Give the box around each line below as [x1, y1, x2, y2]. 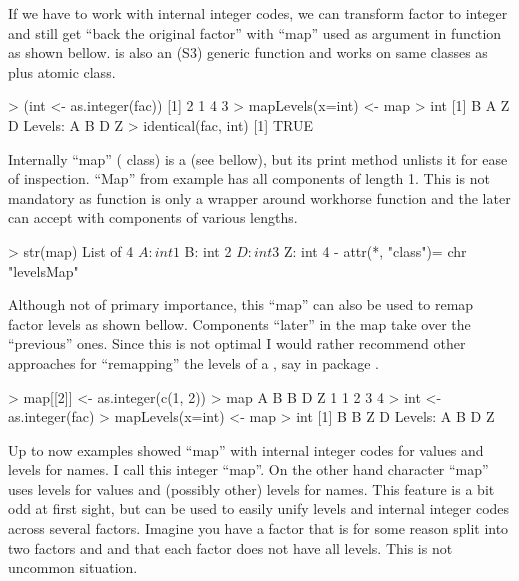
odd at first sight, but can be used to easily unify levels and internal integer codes [8, 498, 510, 519]
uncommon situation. [8, 557, 138, 578]
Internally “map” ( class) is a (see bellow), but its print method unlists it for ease [8, 148, 508, 169]
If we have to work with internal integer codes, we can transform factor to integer [8, 3, 508, 23]
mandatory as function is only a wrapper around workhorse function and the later [8, 187, 511, 208]
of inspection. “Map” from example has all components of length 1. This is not [8, 168, 490, 189]
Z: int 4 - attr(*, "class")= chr [283, 240, 467, 261]
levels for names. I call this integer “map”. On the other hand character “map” [8, 459, 489, 480]
